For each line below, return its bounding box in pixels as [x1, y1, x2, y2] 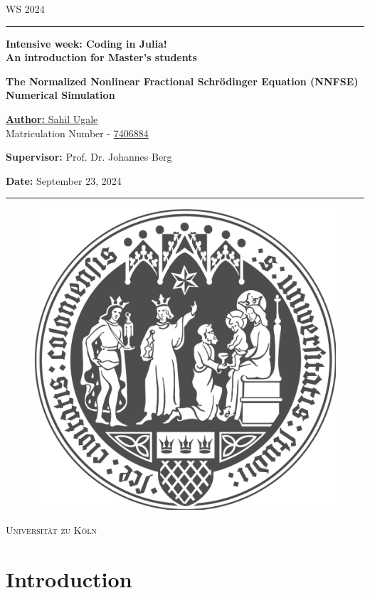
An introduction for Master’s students [6, 50, 197, 65]
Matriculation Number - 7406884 [6, 125, 149, 140]
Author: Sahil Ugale [6, 111, 98, 126]
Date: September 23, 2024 [6, 173, 122, 188]
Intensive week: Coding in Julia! [6, 36, 167, 50]
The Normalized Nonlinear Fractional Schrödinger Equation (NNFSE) [6, 73, 359, 88]
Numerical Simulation [6, 87, 115, 102]
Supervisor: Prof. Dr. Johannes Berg [6, 149, 172, 164]
